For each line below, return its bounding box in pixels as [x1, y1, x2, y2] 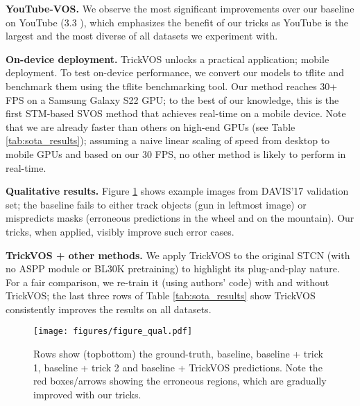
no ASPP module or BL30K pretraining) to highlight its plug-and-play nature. [6, 261, 340, 276]
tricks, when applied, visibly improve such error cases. [6, 224, 234, 238]
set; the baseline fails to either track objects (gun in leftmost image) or [6, 197, 307, 211]
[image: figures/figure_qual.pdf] [33, 326, 193, 337]
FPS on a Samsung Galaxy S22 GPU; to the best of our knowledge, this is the [6, 92, 339, 107]
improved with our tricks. [33, 387, 142, 401]
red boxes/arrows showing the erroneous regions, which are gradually [33, 373, 327, 388]
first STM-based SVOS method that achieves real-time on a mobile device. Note [6, 106, 346, 121]
